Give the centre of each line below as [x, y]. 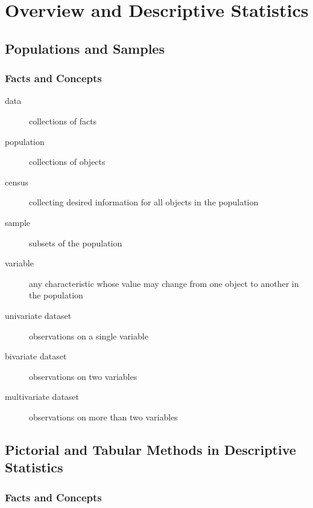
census [17, 182]
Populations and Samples [85, 48]
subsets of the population [76, 243]
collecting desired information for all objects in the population [144, 202]
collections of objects [67, 162]
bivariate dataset [36, 356]
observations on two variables [83, 376]
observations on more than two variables [103, 416]
